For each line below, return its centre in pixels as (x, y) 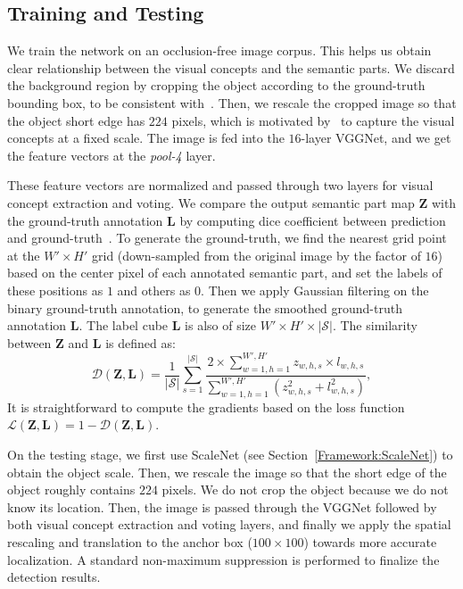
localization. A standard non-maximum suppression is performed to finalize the (223, 559)
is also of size (221, 325)
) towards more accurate (370, 541)
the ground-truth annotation (85, 220)
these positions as (55, 290)
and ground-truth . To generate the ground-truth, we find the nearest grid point (227, 238)
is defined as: (141, 342)
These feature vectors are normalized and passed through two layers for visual (220, 185)
